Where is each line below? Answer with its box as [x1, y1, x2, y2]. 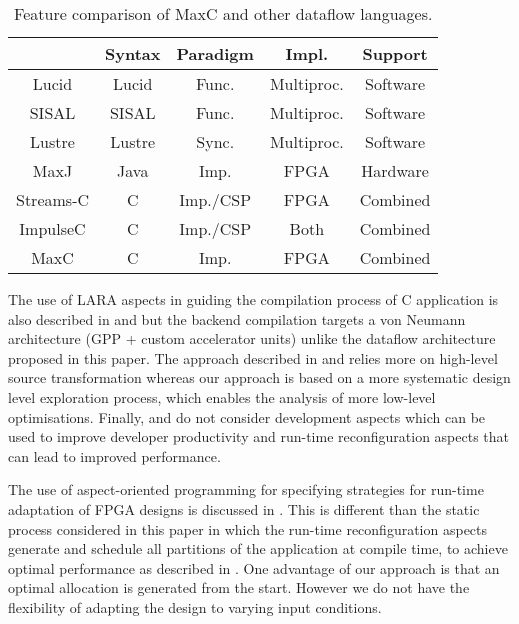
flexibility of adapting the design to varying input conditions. [8, 596, 382, 617]
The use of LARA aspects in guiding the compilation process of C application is [8, 289, 499, 309]
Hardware [361, 159, 429, 182]
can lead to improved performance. [8, 445, 221, 466]
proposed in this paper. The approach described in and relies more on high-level [8, 347, 498, 368]
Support [362, 42, 428, 65]
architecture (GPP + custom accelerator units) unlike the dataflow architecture [8, 328, 496, 349]
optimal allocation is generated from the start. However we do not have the [8, 577, 470, 598]
